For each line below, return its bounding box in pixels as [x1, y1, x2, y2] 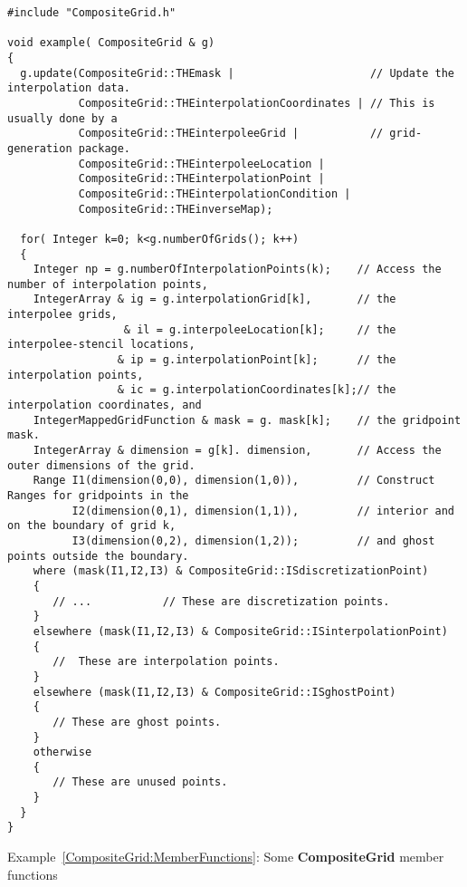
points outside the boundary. [7, 549, 189, 563]
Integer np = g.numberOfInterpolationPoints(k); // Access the [33, 263, 442, 276]
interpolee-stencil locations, [7, 338, 195, 352]
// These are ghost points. [52, 715, 222, 728]
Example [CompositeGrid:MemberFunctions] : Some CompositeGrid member [7, 847, 444, 866]
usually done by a [7, 111, 118, 125]
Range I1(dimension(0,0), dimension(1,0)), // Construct [33, 474, 435, 487]
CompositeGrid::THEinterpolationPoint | [78, 172, 325, 186]
